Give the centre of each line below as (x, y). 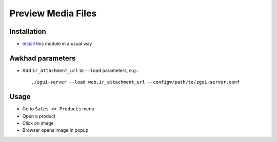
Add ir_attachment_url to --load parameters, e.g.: (80, 70)
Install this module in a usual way (57, 44)
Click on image (38, 123)
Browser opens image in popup (55, 130)
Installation (28, 31)
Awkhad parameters (43, 58)
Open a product (39, 116)
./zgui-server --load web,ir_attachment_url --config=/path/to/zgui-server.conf (136, 82)
